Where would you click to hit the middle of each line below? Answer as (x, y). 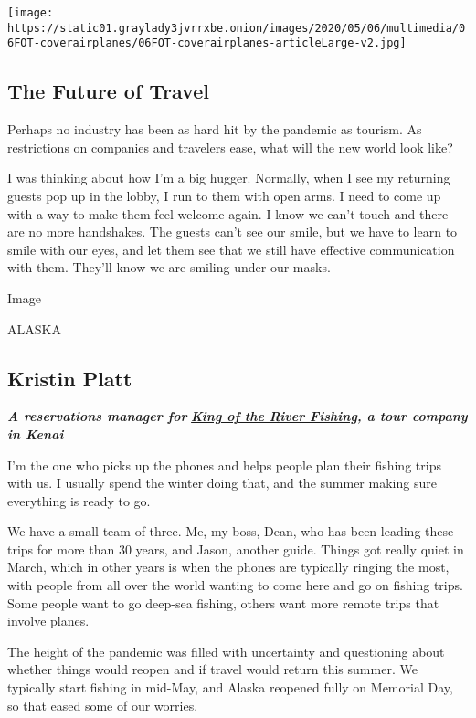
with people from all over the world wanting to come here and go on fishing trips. (235, 585)
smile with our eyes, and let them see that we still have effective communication (231, 249)
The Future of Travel (108, 91)
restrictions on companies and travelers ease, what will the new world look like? (230, 147)
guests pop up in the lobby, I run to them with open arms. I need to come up (224, 195)
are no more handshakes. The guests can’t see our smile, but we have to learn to (233, 232)
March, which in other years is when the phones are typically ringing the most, (228, 567)
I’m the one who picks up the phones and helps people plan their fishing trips (224, 465)
